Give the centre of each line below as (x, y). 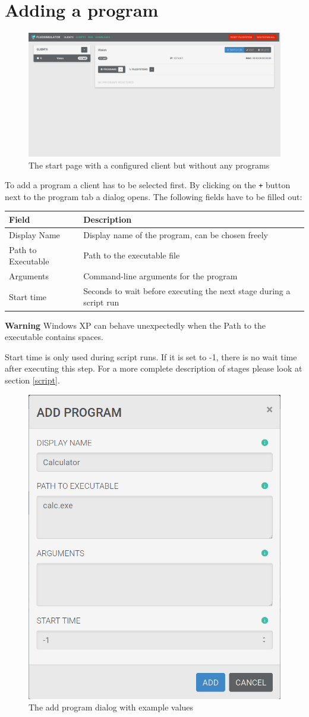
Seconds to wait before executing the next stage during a (187, 290)
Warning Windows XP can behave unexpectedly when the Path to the (135, 325)
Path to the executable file (132, 255)
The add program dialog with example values (111, 707)
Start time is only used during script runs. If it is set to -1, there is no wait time (151, 356)
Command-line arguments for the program (160, 276)
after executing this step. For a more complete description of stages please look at (154, 368)
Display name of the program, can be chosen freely (176, 234)
